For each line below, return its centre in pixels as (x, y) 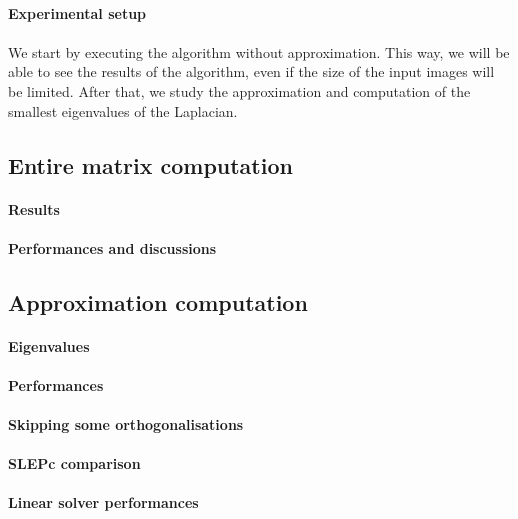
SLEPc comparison (74, 463)
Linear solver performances (103, 502)
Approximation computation (158, 301)
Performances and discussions (112, 247)
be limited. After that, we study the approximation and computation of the (239, 90)
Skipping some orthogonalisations (126, 424)
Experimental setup (77, 12)
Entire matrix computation (150, 164)
